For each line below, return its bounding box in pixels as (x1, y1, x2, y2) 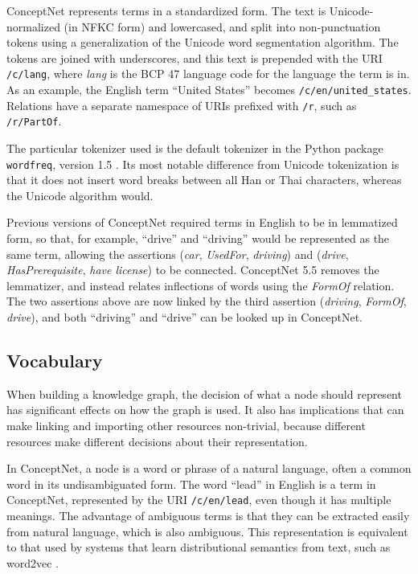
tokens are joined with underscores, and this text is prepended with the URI (6, 49, 383, 66)
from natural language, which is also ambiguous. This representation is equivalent (6, 523, 408, 539)
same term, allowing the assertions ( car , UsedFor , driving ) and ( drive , (6, 245, 349, 262)
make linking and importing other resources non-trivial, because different (6, 416, 366, 433)
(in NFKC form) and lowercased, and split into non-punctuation (64, 18, 381, 35)
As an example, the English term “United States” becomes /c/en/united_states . (6, 81, 412, 98)
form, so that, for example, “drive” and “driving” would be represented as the (6, 230, 390, 247)
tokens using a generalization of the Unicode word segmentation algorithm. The (6, 34, 399, 51)
